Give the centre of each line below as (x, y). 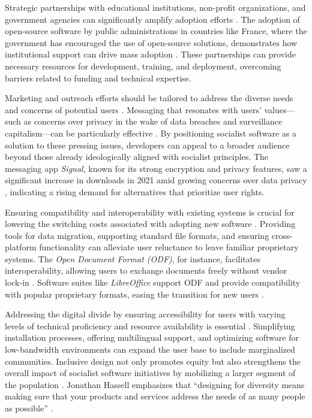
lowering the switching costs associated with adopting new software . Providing (150, 224)
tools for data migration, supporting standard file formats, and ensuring (137, 235)
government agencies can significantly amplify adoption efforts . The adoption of (152, 19)
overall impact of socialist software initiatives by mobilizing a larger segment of (150, 373)
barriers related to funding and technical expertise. (98, 78)
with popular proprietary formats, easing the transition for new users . (134, 294)
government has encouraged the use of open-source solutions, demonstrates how (151, 42)
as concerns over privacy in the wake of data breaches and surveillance (153, 121)
